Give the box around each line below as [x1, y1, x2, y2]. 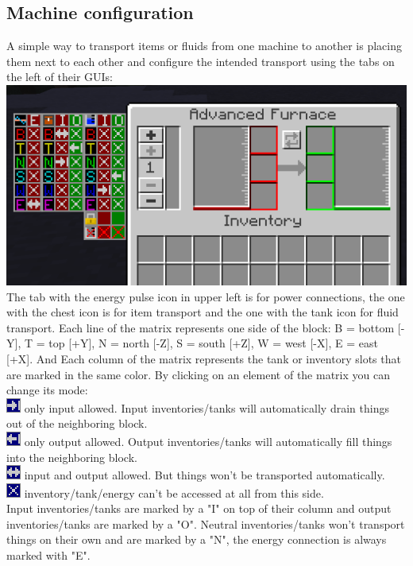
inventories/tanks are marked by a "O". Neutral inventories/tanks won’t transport [6, 515, 405, 532]
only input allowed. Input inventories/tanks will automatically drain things [24, 399, 389, 416]
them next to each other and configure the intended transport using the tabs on [6, 52, 395, 69]
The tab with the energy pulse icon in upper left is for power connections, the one [6, 288, 405, 304]
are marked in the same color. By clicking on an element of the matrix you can [6, 366, 390, 382]
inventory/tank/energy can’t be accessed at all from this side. [24, 484, 324, 501]
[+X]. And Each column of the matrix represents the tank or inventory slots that [6, 350, 401, 366]
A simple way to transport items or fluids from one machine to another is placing [6, 37, 402, 54]
